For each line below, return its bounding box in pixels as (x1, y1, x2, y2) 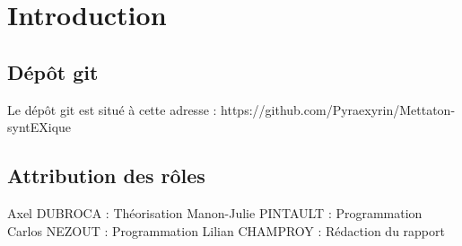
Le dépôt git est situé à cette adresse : (7, 100, 217, 119)
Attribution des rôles (7, 162, 205, 189)
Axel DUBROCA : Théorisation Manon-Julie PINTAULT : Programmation (7, 203, 423, 222)
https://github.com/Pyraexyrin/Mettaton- (221, 100, 456, 119)
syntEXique (7, 118, 72, 136)
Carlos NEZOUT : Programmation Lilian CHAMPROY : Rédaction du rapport (7, 221, 445, 240)
